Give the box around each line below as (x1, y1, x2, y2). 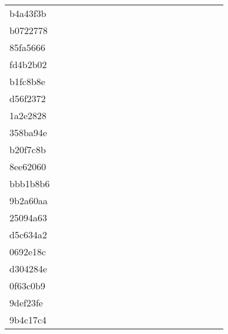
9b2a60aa (9, 194, 48, 207)
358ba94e (9, 126, 48, 139)
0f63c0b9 (9, 279, 45, 292)
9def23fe (9, 296, 43, 309)
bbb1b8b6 (9, 177, 50, 190)
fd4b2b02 (9, 58, 47, 71)
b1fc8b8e (9, 75, 45, 88)
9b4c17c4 (9, 313, 47, 326)
